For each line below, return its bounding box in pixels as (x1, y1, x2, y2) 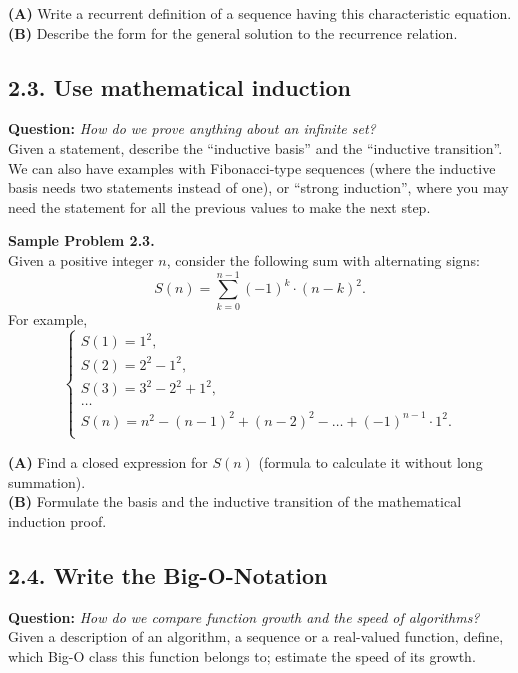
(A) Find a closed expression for (8, 451, 208, 472)
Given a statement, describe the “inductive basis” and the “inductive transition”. (8, 137, 503, 158)
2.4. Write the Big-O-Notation (8, 559, 328, 590)
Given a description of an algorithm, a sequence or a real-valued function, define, (8, 626, 504, 647)
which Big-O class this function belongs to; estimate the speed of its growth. (8, 645, 476, 666)
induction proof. (8, 510, 107, 531)
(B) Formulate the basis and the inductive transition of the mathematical (8, 491, 462, 512)
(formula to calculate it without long (258, 451, 483, 472)
